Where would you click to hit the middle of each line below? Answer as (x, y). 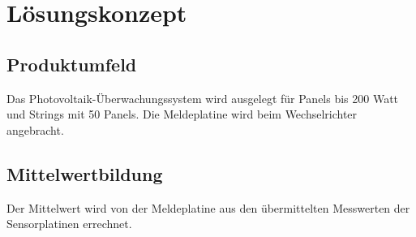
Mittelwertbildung (85, 173)
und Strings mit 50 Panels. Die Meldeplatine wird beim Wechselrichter (182, 114)
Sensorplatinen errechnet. (69, 224)
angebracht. (35, 129)
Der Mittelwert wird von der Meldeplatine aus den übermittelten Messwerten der (208, 207)
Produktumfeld (72, 64)
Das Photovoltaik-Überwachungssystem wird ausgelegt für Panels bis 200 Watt (203, 98)
